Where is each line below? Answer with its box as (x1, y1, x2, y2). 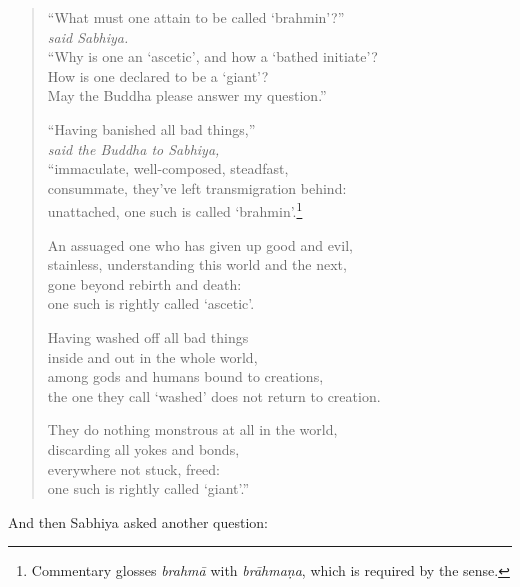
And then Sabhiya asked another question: (8, 511, 269, 532)
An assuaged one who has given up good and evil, (47, 234, 353, 255)
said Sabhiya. (47, 26, 129, 47)
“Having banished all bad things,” (47, 118, 256, 139)
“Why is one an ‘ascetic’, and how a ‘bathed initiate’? (47, 46, 378, 67)
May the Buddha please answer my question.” (47, 85, 327, 106)
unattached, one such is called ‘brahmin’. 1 (47, 198, 303, 221)
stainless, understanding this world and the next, (47, 254, 347, 275)
